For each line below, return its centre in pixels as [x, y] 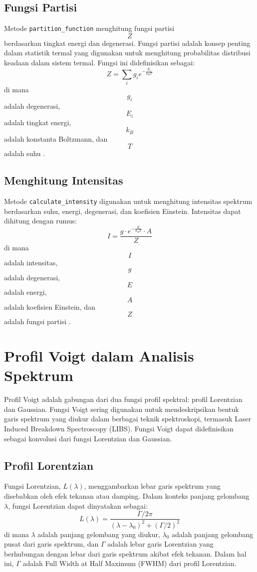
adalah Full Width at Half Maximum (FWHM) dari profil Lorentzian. [129, 563]
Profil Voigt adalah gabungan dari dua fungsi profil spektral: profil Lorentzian [123, 399]
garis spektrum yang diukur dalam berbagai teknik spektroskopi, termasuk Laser [128, 419]
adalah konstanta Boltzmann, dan [56, 138]
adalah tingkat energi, [38, 122]
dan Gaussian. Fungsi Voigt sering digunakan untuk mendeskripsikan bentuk [122, 409]
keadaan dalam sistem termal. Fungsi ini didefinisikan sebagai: [100, 63]
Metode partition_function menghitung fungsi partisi [89, 28]
